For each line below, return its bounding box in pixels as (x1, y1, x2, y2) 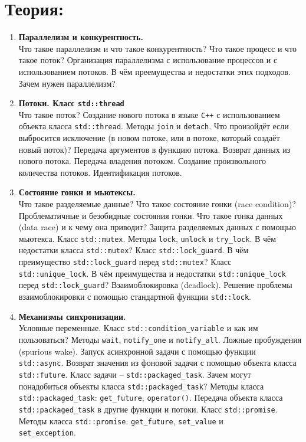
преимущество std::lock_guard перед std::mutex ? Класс (18, 256, 232, 268)
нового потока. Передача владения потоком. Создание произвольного (18, 155, 266, 167)
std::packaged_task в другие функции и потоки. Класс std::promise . (18, 402, 278, 415)
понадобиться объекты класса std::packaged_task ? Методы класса (18, 379, 264, 392)
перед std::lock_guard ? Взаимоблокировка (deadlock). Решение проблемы (18, 279, 292, 291)
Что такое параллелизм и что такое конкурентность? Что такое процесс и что (18, 42, 297, 54)
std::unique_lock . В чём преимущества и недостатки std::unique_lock (18, 267, 286, 279)
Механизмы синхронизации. (18, 310, 126, 322)
